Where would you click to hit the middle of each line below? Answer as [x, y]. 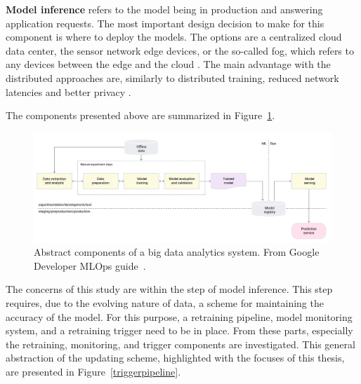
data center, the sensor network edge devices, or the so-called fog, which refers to [180, 50]
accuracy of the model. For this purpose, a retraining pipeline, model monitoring [179, 316]
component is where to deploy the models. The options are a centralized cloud [174, 37]
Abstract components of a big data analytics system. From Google [177, 252]
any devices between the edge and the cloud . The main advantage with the [168, 64]
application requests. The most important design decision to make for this [165, 23]
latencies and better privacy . [68, 91]
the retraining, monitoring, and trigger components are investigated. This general [180, 344]
